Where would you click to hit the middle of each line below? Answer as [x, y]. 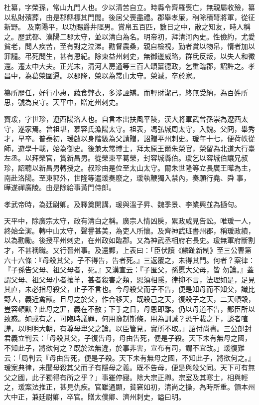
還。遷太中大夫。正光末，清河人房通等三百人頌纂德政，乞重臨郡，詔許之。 [126, 66]
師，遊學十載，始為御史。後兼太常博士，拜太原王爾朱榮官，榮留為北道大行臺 [129, 148]
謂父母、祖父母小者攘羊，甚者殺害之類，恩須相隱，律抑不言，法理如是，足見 [129, 279]
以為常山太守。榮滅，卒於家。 [150, 76]
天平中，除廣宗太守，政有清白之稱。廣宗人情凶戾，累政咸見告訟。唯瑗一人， [129, 221]
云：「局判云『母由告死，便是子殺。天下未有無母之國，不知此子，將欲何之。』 [129, 357]
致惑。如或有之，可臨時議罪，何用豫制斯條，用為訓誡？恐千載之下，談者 [123, 318]
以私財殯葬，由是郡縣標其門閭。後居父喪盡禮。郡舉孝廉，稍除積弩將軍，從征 [129, 17]
